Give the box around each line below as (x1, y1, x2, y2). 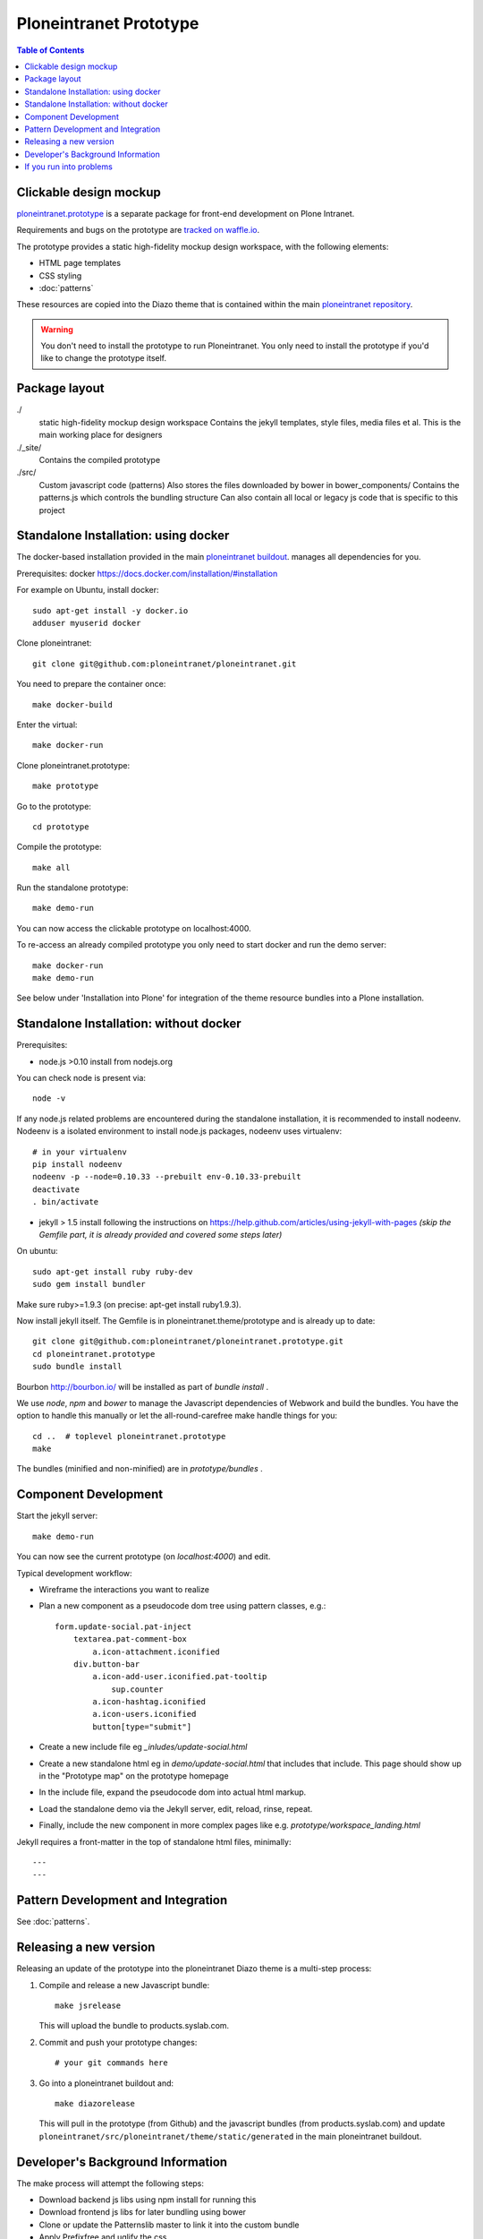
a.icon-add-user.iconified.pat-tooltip (92, 1671, 267, 1682)
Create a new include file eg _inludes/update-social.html (38, 1742, 248, 1753)
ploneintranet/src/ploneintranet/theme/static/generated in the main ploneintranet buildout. (38, 2131, 422, 2141)
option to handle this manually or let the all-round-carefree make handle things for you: (16, 1411, 338, 1421)
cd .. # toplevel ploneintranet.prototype (32, 1431, 226, 1441)
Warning (40, 323, 73, 335)
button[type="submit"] (92, 1721, 192, 1732)
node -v (32, 1094, 66, 1103)
